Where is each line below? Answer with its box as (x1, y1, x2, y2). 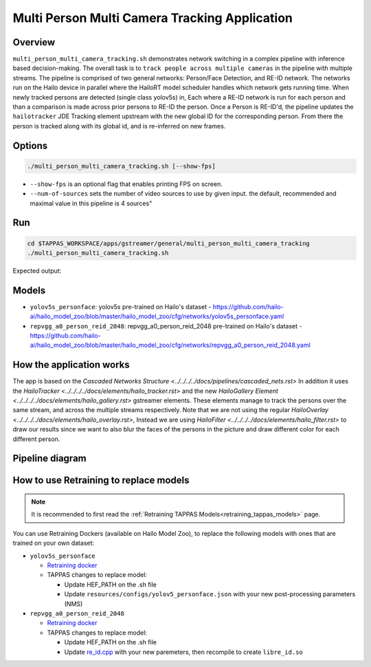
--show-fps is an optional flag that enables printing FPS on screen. (30, 179, 223, 188)
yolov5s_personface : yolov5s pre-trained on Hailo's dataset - (30, 302, 212, 310)
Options (12, 139, 48, 151)
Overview (12, 36, 56, 48)
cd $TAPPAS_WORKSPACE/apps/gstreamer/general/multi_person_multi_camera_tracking (27, 239, 311, 247)
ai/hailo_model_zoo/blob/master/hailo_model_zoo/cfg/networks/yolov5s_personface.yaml (30, 313, 284, 321)
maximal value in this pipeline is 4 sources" (30, 199, 153, 207)
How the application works (12, 359, 130, 371)
